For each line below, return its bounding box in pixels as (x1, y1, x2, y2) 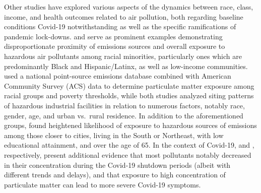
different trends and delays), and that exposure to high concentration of (4, 169, 226, 180)
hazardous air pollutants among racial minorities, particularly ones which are (4, 50, 242, 61)
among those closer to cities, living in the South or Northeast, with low (4, 130, 224, 140)
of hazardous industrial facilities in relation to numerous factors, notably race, (4, 100, 245, 110)
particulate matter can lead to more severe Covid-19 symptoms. (4, 179, 201, 189)
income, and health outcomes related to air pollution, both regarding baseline (4, 11, 243, 22)
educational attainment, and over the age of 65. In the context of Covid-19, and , (4, 140, 254, 150)
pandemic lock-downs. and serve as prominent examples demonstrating (4, 31, 223, 41)
